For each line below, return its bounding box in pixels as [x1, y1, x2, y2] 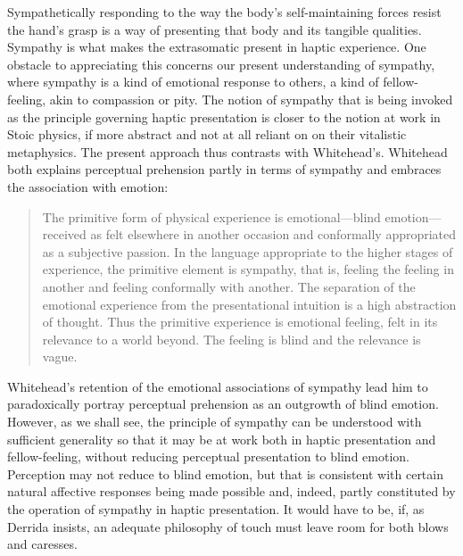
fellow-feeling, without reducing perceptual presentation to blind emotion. [7, 447, 409, 466]
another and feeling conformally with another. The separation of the [42, 277, 416, 295]
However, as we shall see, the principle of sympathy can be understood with [7, 412, 422, 431]
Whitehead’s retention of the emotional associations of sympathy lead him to [7, 377, 428, 395]
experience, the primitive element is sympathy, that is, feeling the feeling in [42, 260, 454, 278]
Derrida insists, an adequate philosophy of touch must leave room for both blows [7, 517, 449, 535]
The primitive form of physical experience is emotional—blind [42, 207, 381, 226]
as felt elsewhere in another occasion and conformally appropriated [90, 225, 457, 244]
